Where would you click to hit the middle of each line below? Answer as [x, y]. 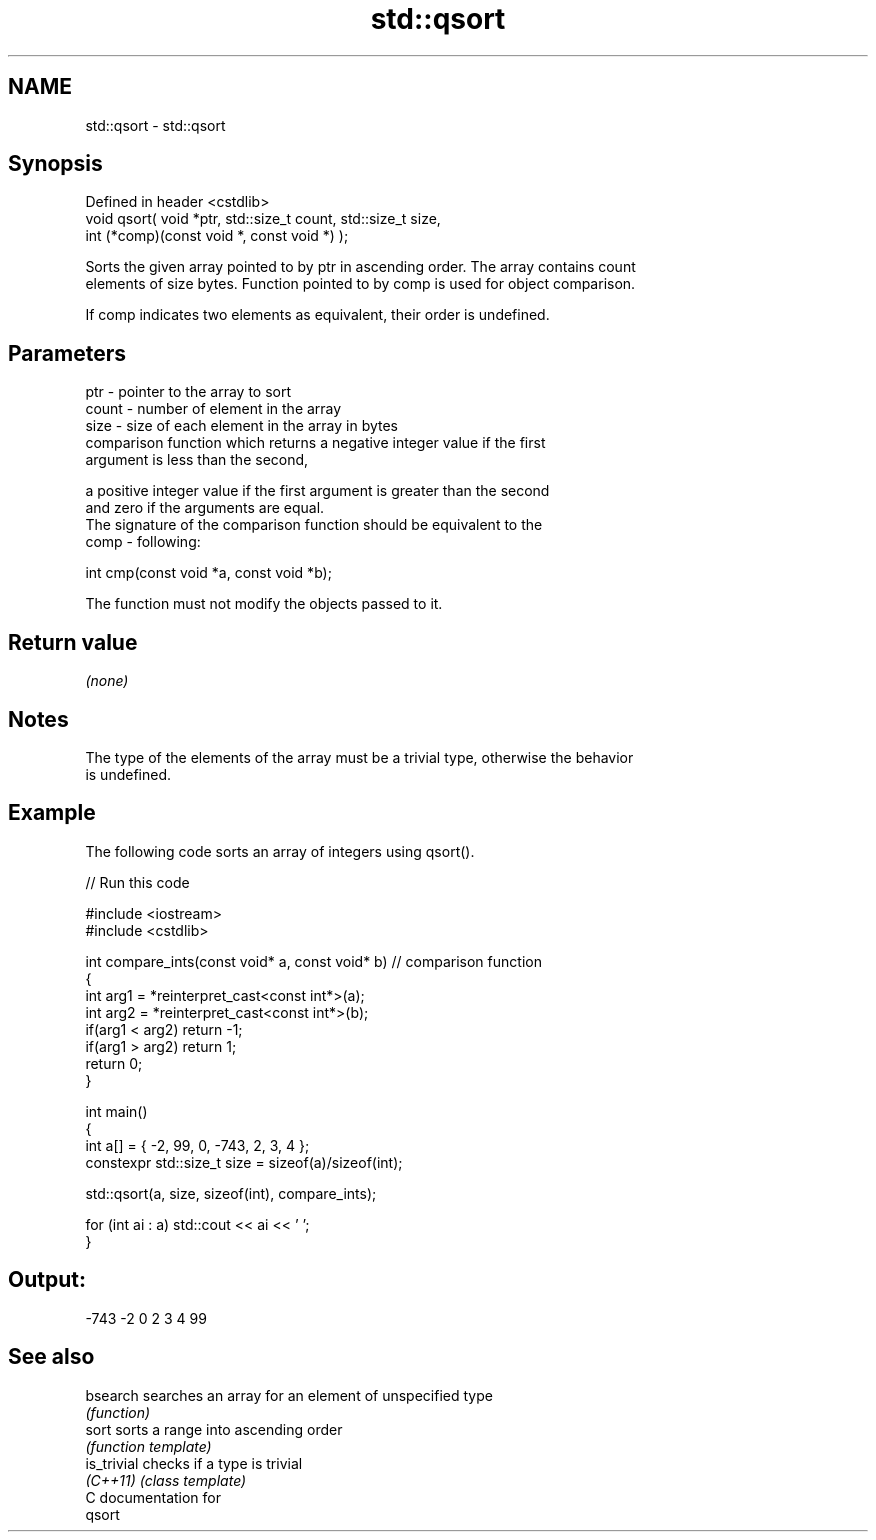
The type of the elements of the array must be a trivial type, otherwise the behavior [359, 757]
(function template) [148, 1446]
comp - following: [143, 542]
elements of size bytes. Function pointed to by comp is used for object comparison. [360, 284]
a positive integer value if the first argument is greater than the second [317, 491]
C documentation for [153, 1497]
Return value [73, 642]
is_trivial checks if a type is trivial [194, 1463]
